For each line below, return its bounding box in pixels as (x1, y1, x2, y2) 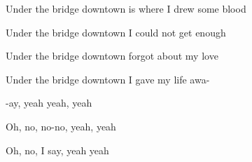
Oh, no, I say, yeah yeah (6, 142, 109, 157)
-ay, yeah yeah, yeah (6, 95, 92, 110)
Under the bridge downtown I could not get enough (6, 25, 226, 39)
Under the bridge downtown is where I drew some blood (6, 1, 246, 15)
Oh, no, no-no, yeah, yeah (6, 119, 116, 133)
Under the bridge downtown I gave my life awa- (6, 72, 210, 86)
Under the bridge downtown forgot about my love (6, 48, 218, 63)
